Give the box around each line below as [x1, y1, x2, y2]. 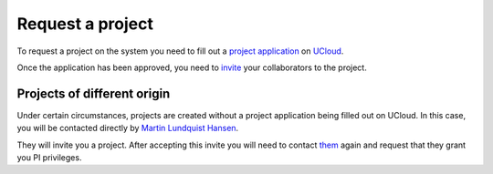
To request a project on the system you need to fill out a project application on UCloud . [16, 46, 344, 56]
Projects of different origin [16, 86, 171, 101]
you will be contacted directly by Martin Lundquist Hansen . [16, 123, 239, 134]
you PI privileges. [16, 152, 82, 163]
